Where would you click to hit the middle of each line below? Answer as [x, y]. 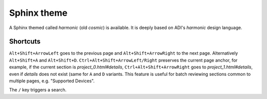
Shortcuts [25, 42]
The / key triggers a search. [38, 90]
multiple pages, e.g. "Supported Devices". [52, 81]
